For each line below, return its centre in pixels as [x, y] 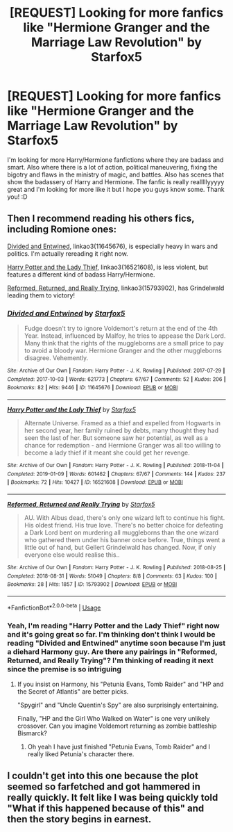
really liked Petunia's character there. [81, 754]
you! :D [17, 197]
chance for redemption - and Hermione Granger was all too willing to [122, 446]
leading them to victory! [41, 295]
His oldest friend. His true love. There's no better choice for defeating [123, 525]
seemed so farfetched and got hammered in [104, 787]
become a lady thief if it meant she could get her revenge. [107, 452]
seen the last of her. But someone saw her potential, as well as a [116, 438]
